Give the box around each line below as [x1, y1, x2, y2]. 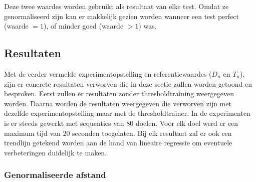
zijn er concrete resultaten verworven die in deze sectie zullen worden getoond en [4, 78, 252, 89]
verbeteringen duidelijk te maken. [4, 147, 107, 157]
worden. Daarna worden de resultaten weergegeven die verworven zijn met [4, 98, 231, 108]
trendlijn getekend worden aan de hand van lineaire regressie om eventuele [4, 137, 232, 148]
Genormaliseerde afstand [4, 168, 106, 181]
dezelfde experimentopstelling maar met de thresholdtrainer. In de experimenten [4, 108, 250, 118]
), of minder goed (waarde [43, 21, 124, 31]
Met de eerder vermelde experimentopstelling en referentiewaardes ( [4, 68, 212, 79]
